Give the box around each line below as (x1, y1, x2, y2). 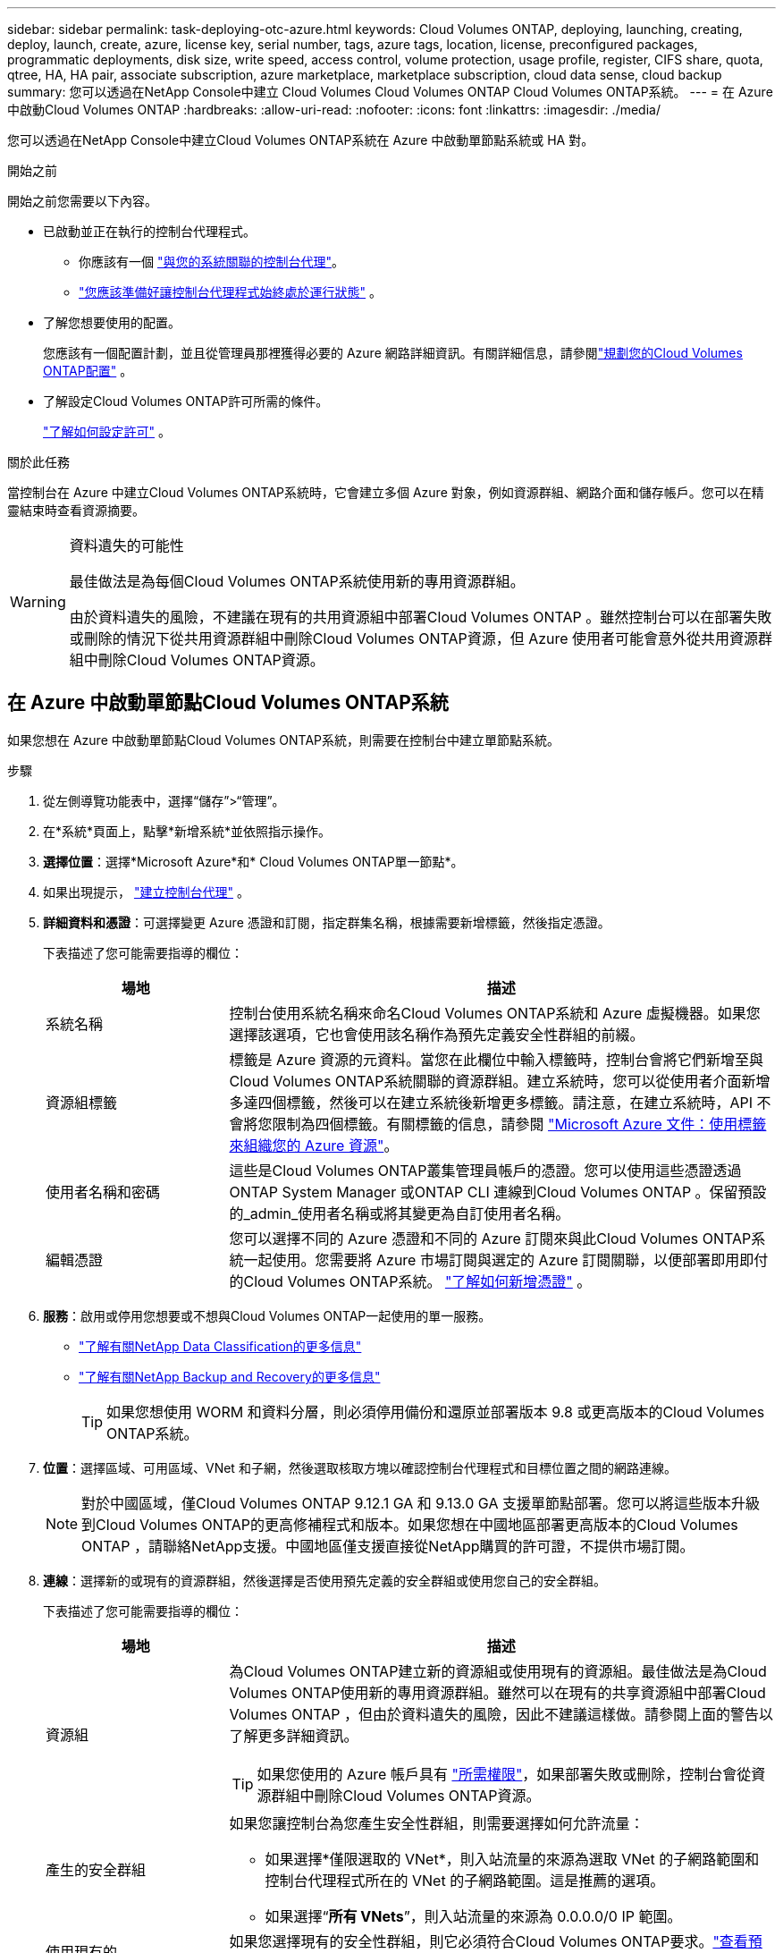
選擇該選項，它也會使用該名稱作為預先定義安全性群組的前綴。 (229, 1025, 644, 1044)
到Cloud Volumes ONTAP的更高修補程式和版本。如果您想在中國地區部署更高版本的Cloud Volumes (81, 1515, 738, 1534)
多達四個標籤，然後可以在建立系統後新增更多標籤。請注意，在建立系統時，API (229, 1093, 754, 1112)
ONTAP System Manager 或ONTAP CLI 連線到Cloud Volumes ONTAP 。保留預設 (229, 1182, 767, 1201)
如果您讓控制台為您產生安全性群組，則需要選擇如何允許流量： (229, 1813, 644, 1832)
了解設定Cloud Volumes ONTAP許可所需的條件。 (43, 393, 329, 409)
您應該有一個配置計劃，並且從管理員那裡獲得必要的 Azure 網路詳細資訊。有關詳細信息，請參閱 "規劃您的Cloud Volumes (43, 345, 743, 360)
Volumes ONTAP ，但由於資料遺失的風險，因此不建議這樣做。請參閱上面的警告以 (229, 1704, 773, 1723)
